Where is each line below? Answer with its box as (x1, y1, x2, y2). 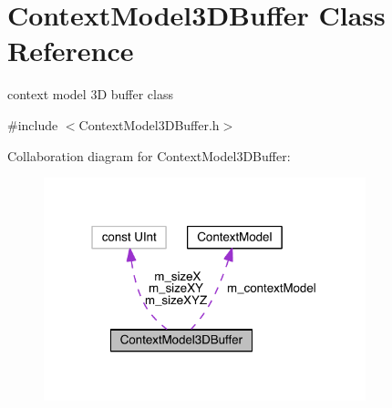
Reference (7, 32, 134, 69)
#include (7, 115, 58, 134)
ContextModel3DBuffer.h (78, 115, 220, 134)
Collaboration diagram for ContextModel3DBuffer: (7, 146, 291, 165)
